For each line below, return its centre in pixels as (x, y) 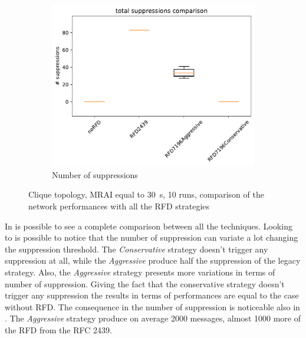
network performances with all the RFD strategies (119, 206)
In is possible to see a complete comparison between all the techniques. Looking (149, 226)
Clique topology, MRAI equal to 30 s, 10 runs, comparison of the (146, 194)
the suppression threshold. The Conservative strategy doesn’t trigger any (136, 249)
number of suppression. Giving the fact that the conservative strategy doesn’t (145, 283)
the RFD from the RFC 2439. (58, 330)
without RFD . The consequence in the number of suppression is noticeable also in (152, 306)
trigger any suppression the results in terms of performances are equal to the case (152, 295)
